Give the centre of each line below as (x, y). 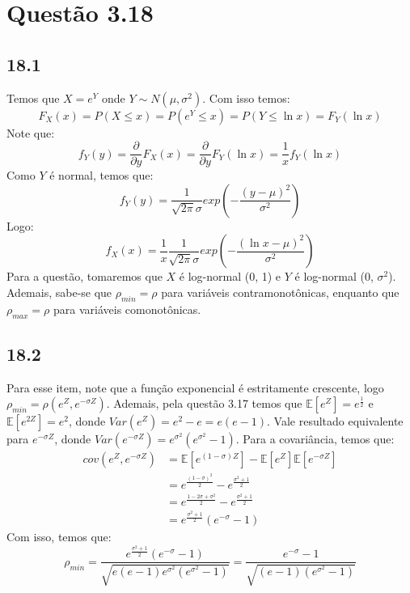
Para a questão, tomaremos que (85, 276)
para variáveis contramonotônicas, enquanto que (280, 292)
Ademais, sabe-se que (59, 292)
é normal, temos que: (101, 175)
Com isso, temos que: (59, 537)
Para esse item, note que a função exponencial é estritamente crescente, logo (195, 387)
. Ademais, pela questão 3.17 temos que (204, 403)
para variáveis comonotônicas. (127, 309)
